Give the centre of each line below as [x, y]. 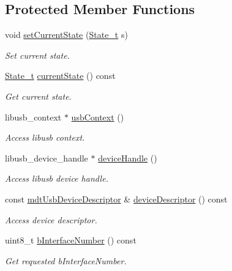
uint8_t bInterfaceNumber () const [71, 240]
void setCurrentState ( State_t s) [66, 35]
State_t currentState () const [60, 76]
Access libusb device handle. [57, 178]
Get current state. [38, 96]
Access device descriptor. [51, 219]
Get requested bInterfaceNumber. [66, 260]
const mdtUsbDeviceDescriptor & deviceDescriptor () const [116, 199]
